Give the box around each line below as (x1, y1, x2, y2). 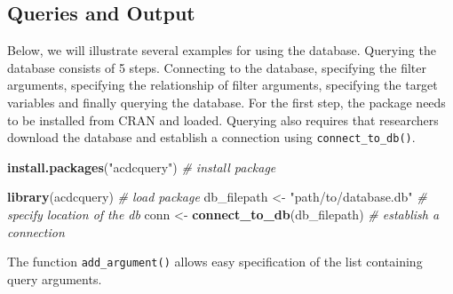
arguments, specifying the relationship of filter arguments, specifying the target (7, 75, 438, 94)
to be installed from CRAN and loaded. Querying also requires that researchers (7, 110, 439, 129)
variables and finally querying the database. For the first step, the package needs (7, 92, 446, 111)
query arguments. (7, 269, 102, 288)
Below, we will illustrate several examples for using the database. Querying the (7, 41, 436, 60)
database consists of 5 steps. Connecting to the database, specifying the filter (7, 58, 426, 76)
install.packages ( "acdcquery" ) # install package (7, 157, 276, 176)
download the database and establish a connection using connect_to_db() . (7, 128, 416, 147)
